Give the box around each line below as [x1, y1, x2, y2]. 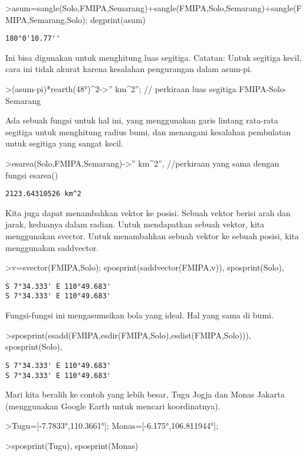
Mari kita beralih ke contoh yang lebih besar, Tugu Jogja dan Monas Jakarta [5, 388, 285, 400]
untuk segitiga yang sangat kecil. [5, 137, 124, 149]
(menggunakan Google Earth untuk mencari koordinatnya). [5, 399, 221, 412]
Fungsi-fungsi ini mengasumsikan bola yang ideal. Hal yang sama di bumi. [5, 309, 274, 321]
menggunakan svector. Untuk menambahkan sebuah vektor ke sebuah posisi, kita [5, 230, 299, 242]
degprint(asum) [90, 13, 146, 25]
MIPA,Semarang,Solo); [5, 13, 88, 25]
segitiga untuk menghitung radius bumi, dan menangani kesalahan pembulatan [5, 125, 291, 138]
